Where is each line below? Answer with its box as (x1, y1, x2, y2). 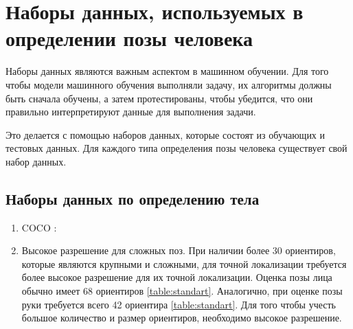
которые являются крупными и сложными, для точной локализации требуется (21, 256, 347, 271)
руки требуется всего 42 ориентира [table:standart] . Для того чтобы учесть (21, 297, 336, 311)
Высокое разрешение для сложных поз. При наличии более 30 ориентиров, (21, 243, 336, 258)
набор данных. (5, 154, 67, 168)
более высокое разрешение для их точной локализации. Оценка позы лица (21, 270, 332, 284)
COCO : (21, 220, 57, 234)
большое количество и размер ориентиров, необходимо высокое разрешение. (21, 310, 342, 325)
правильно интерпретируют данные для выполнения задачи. (5, 104, 256, 119)
